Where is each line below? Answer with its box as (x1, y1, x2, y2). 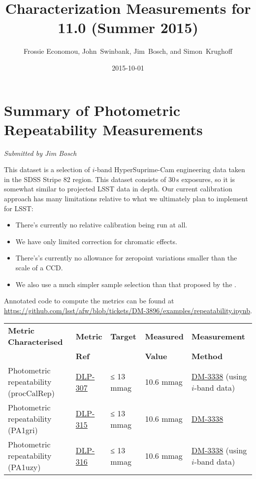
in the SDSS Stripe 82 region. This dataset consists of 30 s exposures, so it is (4, 174, 235, 184)
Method (192, 350, 223, 362)
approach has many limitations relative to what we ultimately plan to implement (4, 193, 248, 203)
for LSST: (4, 203, 33, 213)
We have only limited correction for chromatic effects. (15, 236, 177, 246)
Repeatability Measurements (4, 119, 203, 139)
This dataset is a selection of (4, 164, 90, 175)
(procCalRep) (8, 387, 55, 399)
